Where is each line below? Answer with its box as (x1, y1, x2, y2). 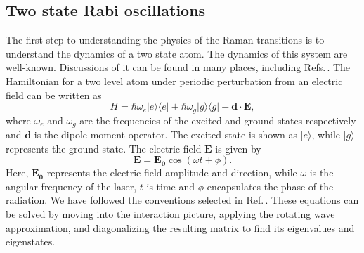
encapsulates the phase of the (207, 179, 334, 193)
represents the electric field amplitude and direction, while (46, 165, 297, 180)
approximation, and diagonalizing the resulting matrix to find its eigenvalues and (6, 220, 355, 235)
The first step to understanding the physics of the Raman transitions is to (6, 32, 325, 47)
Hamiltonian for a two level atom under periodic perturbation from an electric (6, 73, 343, 88)
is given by (215, 141, 261, 155)
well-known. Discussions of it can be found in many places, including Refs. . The (6, 60, 351, 74)
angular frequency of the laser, (6, 179, 137, 193)
